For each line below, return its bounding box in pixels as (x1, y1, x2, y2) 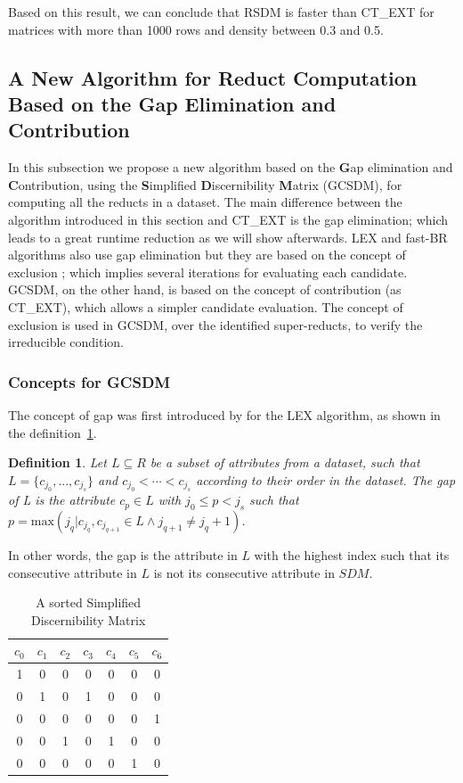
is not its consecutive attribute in (153, 563, 335, 581)
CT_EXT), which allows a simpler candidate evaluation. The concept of (8, 297, 403, 316)
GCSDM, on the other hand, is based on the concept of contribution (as (8, 280, 402, 299)
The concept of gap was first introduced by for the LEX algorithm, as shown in (8, 405, 441, 424)
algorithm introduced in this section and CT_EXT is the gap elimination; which (8, 210, 449, 228)
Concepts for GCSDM (8, 370, 171, 392)
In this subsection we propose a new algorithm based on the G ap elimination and (8, 158, 453, 177)
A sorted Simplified (36, 593, 142, 612)
